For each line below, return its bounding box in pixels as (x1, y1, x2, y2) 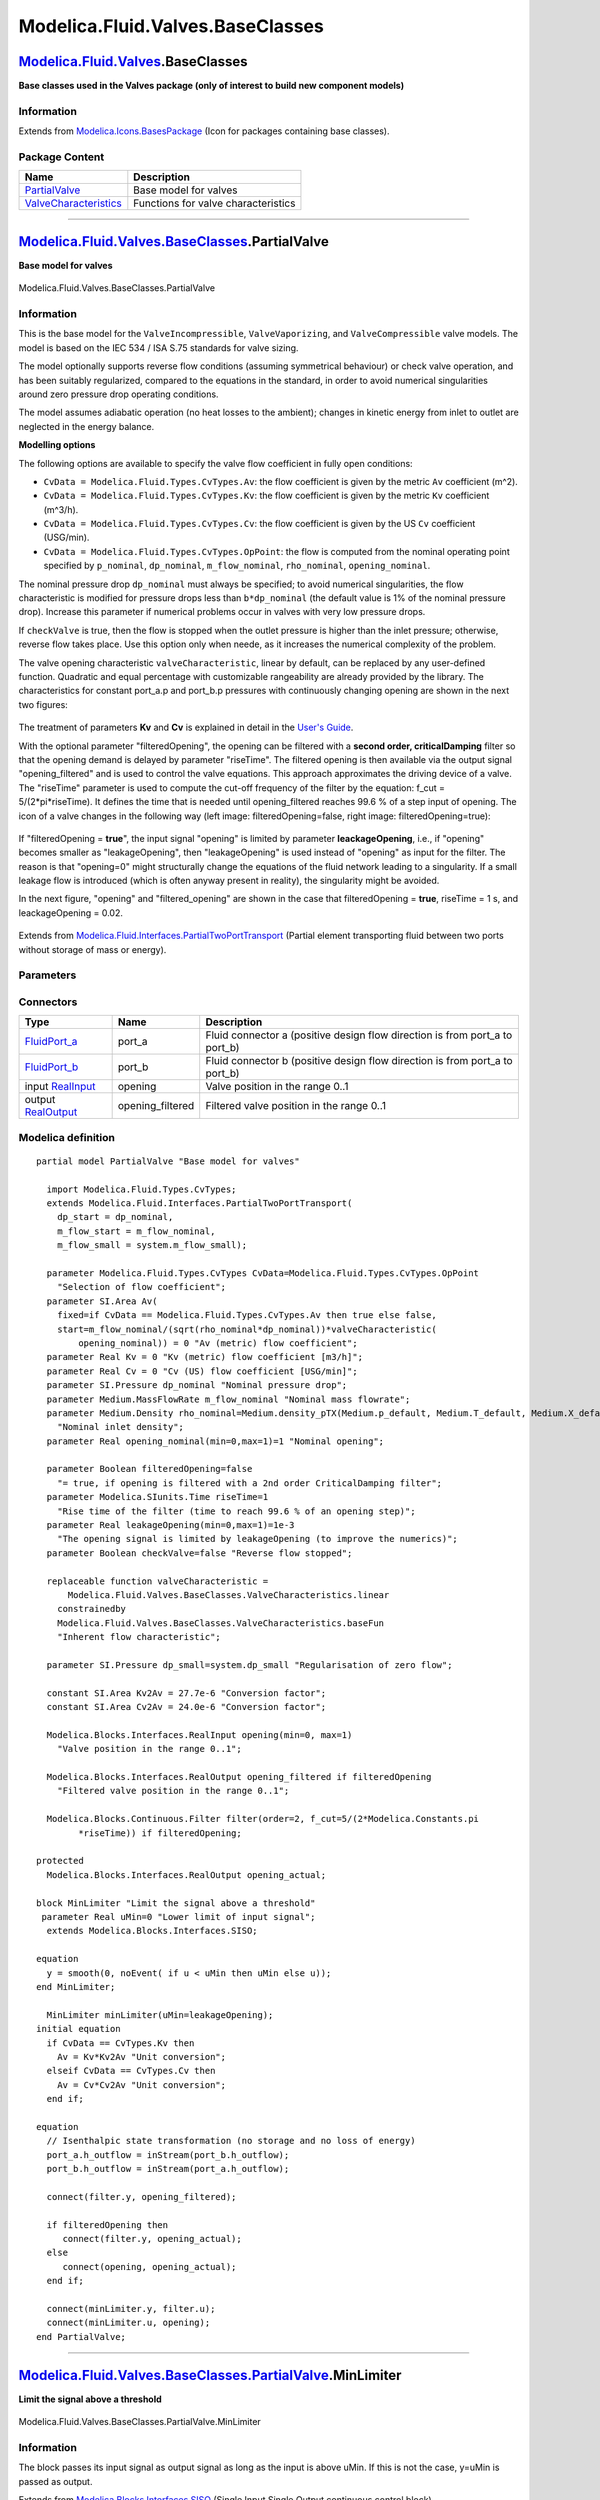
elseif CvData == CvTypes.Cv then (46, 2065, 216, 2077)
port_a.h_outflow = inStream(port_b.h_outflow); (46, 2149, 290, 2160)
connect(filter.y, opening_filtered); (46, 2191, 237, 2202)
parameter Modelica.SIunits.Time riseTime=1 (46, 1491, 269, 1503)
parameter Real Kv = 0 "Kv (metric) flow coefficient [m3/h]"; (46, 1351, 364, 1363)
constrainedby (56, 1603, 127, 1615)
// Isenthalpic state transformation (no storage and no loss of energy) (46, 2135, 416, 2147)
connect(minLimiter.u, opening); (46, 2317, 211, 2329)
